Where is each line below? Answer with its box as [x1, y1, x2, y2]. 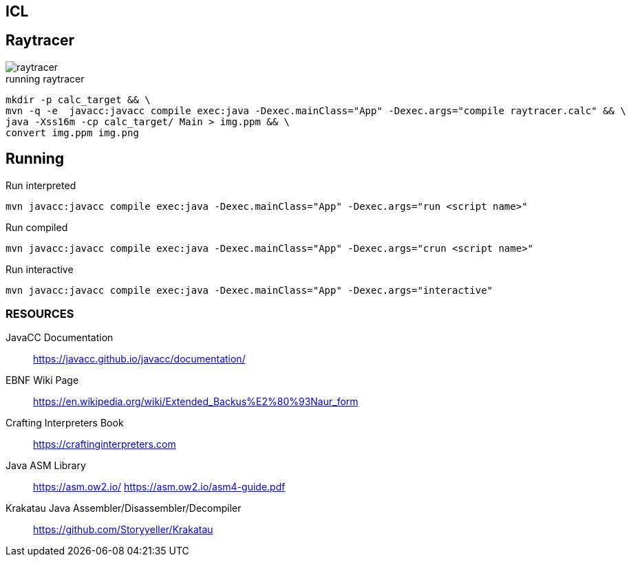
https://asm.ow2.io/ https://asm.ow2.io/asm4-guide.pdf [33, 481, 286, 493]
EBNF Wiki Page [6, 374, 79, 387]
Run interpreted [6, 179, 76, 191]
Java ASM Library [6, 460, 86, 472]
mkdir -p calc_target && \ [6, 94, 151, 105]
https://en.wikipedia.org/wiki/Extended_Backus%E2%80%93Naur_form [33, 396, 359, 408]
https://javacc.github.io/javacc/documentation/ [33, 353, 246, 365]
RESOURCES [6, 307, 74, 321]
